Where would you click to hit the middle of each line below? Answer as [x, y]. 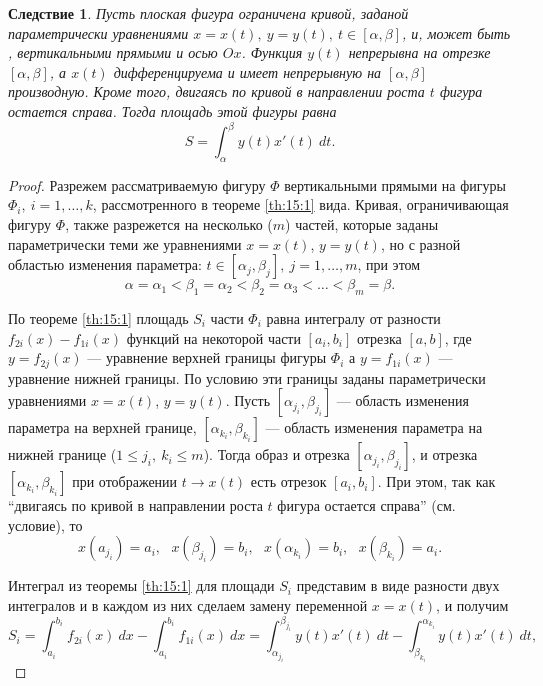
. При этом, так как [436, 481]
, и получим [472, 605]
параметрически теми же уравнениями [125, 243]
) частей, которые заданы [362, 224]
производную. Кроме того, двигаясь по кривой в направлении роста [216, 91]
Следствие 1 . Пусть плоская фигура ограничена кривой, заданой [208, 13]
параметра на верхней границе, [102, 427]
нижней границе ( [62, 454]
